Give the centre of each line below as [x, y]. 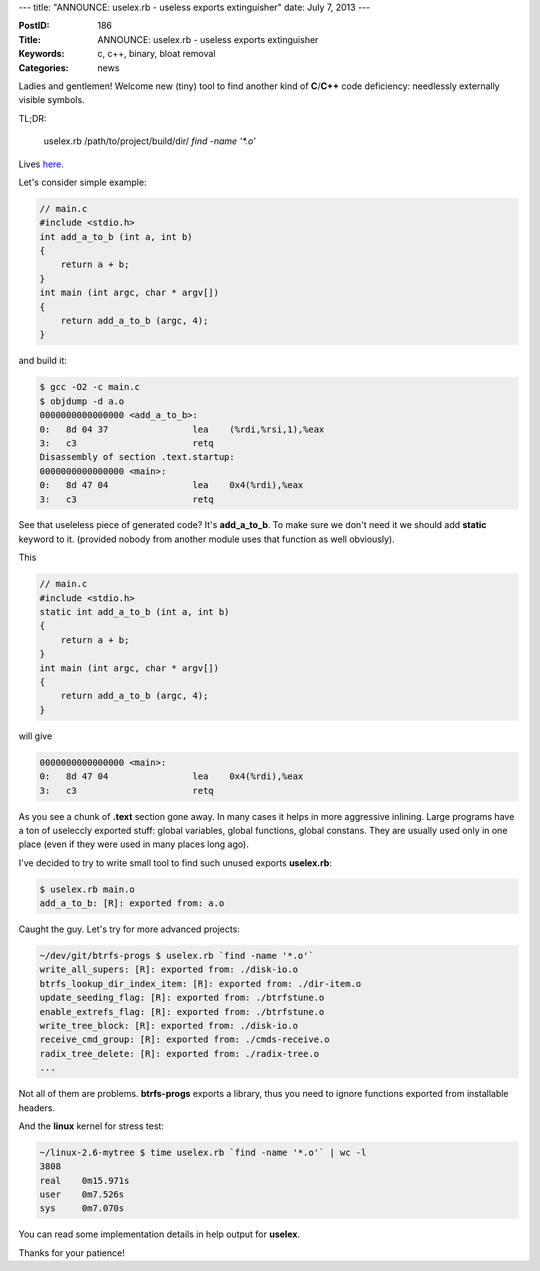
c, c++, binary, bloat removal [156, 54]
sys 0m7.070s [82, 1208]
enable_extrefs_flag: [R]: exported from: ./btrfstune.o [182, 1011]
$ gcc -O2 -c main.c [89, 387]
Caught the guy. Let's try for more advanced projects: [129, 929]
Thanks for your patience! [71, 1252]
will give [35, 736]
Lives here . [41, 164]
